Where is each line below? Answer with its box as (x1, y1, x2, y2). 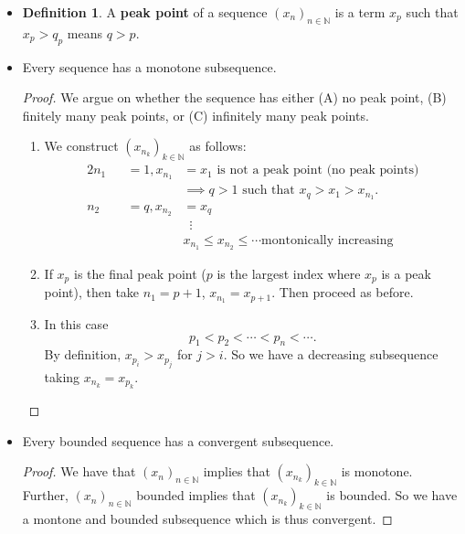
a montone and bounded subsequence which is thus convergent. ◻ (22, 509, 393, 529)
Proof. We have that (22, 462, 136, 481)
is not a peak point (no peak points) (217, 164, 419, 177)
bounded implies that (136, 486, 256, 505)
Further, (22, 486, 69, 505)
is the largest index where (217, 263, 361, 283)
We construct (44, 136, 119, 155)
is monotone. (341, 462, 413, 481)
